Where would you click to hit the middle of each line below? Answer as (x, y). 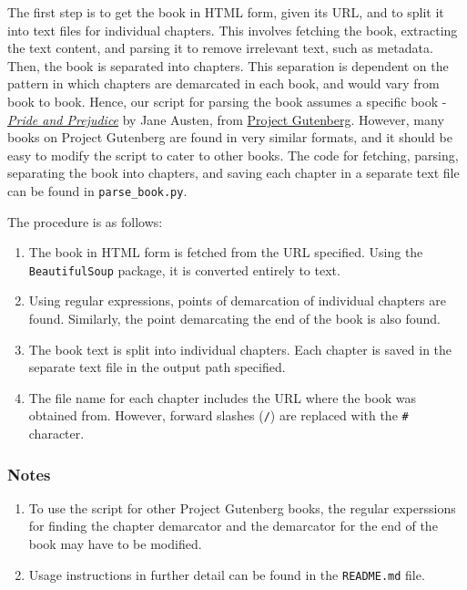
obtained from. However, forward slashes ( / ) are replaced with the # (218, 415)
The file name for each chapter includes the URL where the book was (223, 397)
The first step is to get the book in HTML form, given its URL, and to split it (226, 12)
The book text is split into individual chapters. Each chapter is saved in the (240, 349)
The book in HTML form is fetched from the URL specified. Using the (226, 252)
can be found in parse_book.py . (97, 190)
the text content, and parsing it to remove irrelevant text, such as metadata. (220, 48)
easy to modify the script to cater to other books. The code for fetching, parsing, (233, 155)
